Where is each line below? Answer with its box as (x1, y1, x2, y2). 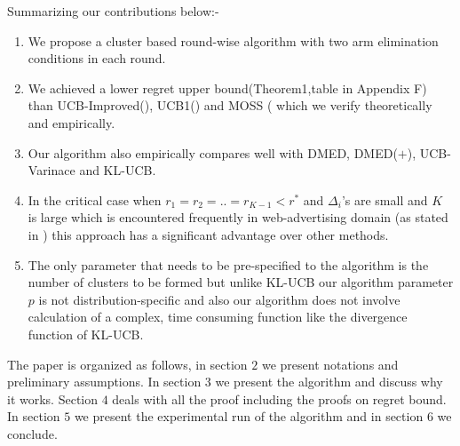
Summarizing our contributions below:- (7, 2, 219, 20)
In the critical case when (28, 190, 162, 209)
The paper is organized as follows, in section (7, 354, 248, 373)
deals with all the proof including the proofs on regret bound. (112, 389, 447, 408)
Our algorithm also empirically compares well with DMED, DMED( (28, 143, 398, 162)
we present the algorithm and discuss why (215, 372, 443, 391)
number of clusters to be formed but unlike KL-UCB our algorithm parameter (28, 273, 454, 291)
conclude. (7, 424, 58, 442)
